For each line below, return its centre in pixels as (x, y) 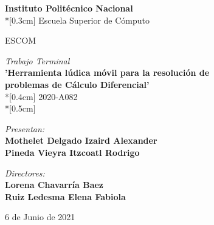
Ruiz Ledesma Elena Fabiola (65, 196)
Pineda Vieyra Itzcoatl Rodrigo (72, 152)
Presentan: (25, 128)
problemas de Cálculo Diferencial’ (77, 84)
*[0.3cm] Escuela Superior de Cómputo (77, 20)
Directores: (25, 173)
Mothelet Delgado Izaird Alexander (81, 140)
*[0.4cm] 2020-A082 (41, 96)
